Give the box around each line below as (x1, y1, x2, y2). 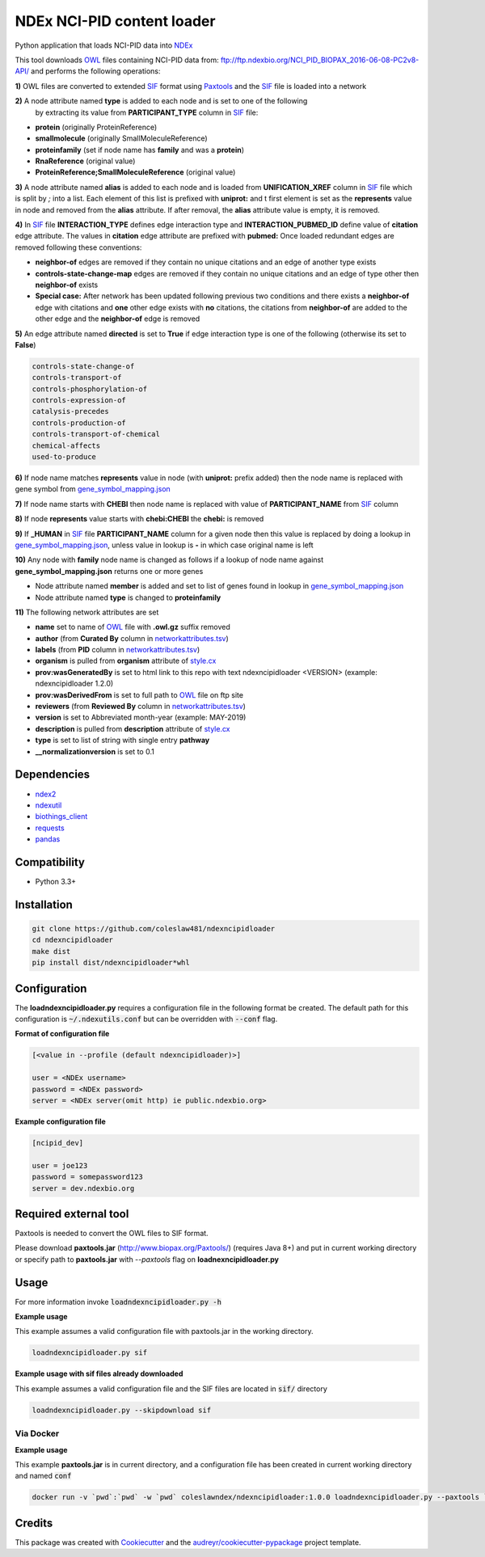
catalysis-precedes (32, 407, 109, 416)
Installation (15, 897, 73, 911)
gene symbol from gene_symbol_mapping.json (15, 484, 171, 494)
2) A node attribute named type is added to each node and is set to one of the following (15, 96, 308, 106)
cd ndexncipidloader (32, 935, 113, 945)
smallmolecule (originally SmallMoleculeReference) (35, 133, 208, 143)
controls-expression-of (32, 396, 127, 405)
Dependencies (15, 768, 91, 782)
